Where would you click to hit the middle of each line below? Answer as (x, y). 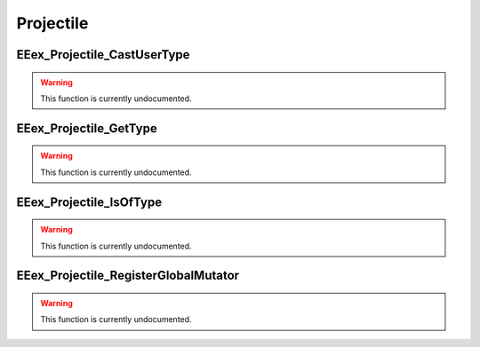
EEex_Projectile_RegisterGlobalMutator (128, 276)
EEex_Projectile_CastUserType (103, 55)
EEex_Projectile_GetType (87, 128)
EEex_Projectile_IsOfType (89, 202)
